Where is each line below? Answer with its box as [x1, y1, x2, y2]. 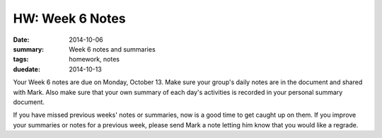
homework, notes [69, 55, 120, 64]
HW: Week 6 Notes [13, 11, 127, 26]
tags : [13, 55, 29, 64]
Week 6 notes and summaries [69, 45, 156, 53]
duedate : [13, 64, 40, 74]
